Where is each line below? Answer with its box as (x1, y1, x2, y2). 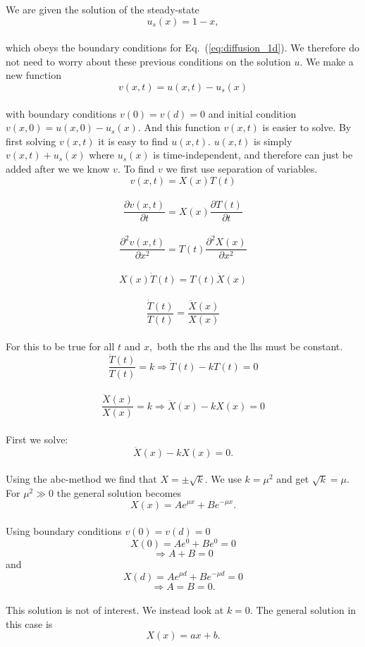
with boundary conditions (6, 106, 117, 121)
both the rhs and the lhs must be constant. (156, 338, 343, 353)
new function (6, 68, 61, 82)
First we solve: (6, 431, 68, 446)
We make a (306, 54, 354, 68)
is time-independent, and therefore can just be (153, 147, 353, 162)
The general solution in (256, 603, 357, 617)
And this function (144, 120, 221, 135)
